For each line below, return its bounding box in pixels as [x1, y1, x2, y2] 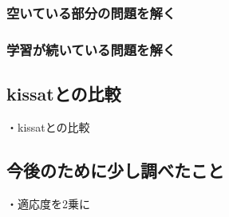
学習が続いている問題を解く [6, 39, 176, 59]
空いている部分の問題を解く [6, 2, 176, 22]
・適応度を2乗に [6, 195, 90, 211]
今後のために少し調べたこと [6, 157, 224, 182]
